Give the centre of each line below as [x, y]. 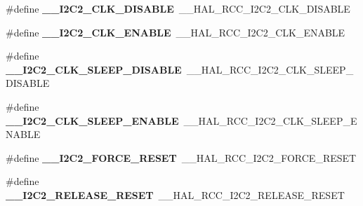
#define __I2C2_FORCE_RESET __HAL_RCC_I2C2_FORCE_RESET [181, 157]
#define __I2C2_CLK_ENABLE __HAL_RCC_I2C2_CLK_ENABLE [176, 32]
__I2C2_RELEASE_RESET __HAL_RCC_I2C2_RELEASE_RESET [175, 194]
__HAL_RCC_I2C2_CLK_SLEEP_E [270, 120]
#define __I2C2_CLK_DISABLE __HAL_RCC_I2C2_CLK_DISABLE [178, 8]
